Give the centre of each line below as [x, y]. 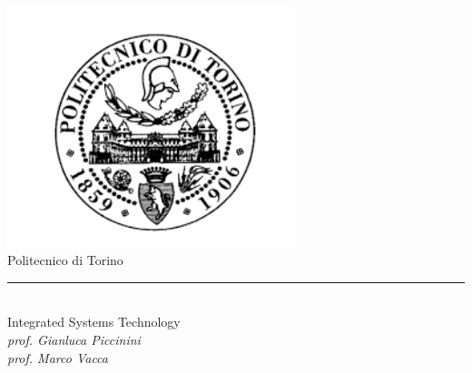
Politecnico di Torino [65, 260]
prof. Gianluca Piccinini [74, 339]
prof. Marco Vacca [58, 357]
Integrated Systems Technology [94, 322]
